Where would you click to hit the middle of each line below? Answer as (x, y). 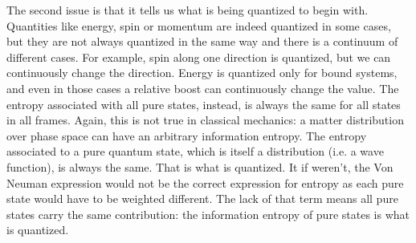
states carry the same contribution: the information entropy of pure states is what (208, 214)
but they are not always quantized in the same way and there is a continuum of (202, 41)
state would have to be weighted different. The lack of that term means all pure (202, 198)
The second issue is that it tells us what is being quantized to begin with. (188, 10)
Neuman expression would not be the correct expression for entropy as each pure (205, 182)
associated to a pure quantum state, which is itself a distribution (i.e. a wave (195, 151)
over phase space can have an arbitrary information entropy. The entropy (187, 135)
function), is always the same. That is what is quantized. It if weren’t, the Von (200, 166)
